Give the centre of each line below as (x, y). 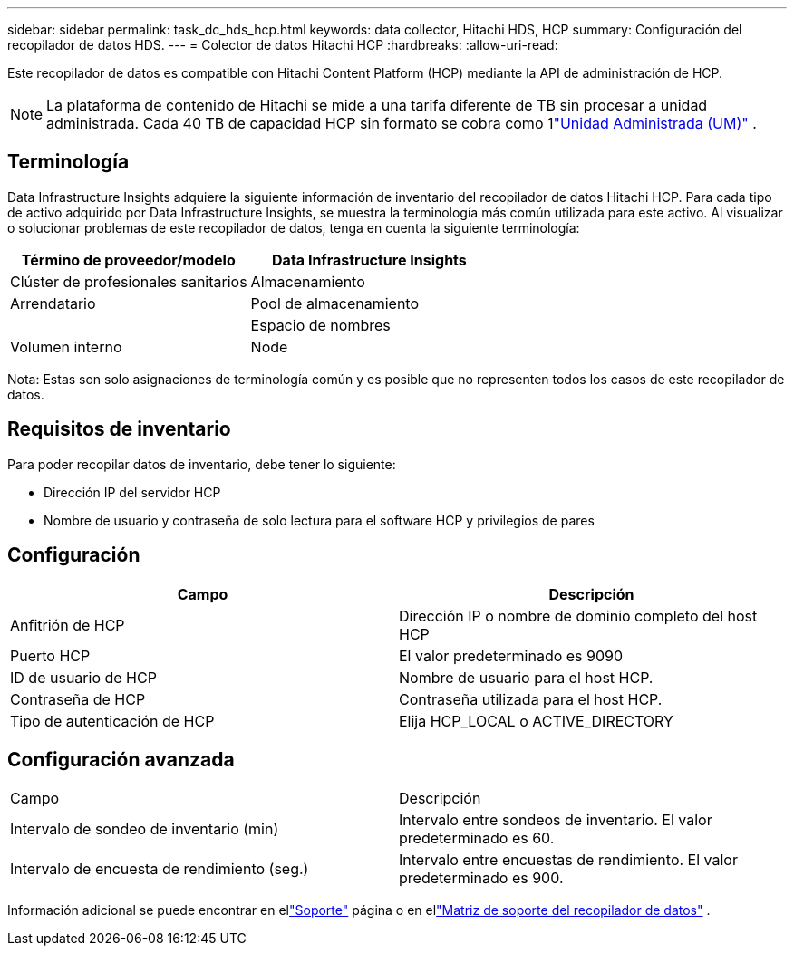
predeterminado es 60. (477, 838)
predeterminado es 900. (481, 878)
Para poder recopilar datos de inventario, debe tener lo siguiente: (202, 464)
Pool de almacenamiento (335, 303)
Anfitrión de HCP (68, 625)
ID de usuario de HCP (83, 677)
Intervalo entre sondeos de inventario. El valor (556, 820)
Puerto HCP (50, 655)
